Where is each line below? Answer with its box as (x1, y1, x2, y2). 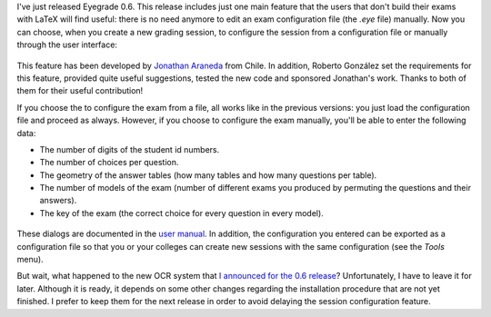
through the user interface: (16, 39, 118, 50)
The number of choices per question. (39, 157, 179, 168)
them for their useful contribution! (16, 85, 144, 96)
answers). (39, 195, 77, 206)
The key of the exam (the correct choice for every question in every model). (39, 207, 325, 218)
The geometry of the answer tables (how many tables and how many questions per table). (39, 169, 377, 181)
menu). (16, 254, 45, 265)
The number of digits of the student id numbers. (39, 144, 220, 154)
